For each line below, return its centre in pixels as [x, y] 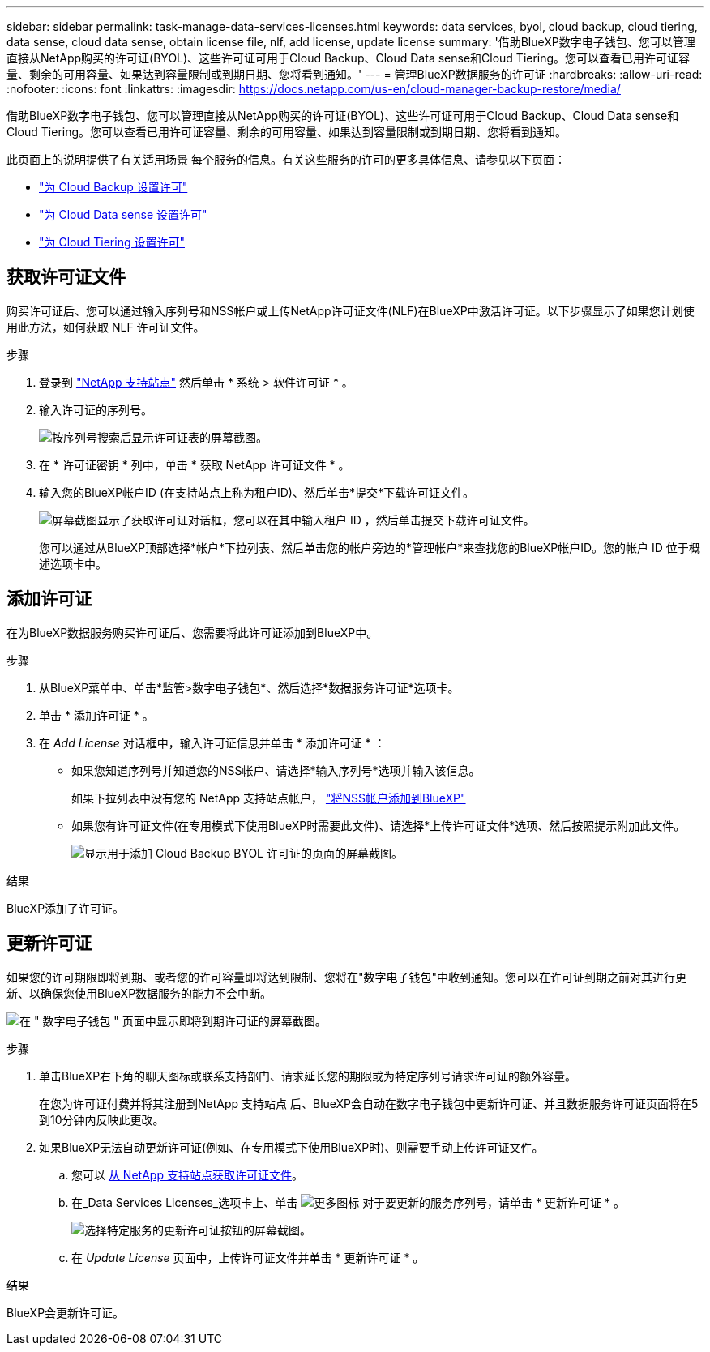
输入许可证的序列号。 [96, 409]
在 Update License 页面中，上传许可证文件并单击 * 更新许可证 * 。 [248, 1257]
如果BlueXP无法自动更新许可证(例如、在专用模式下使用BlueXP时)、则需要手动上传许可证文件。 [291, 1147]
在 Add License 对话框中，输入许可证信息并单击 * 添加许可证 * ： [212, 742]
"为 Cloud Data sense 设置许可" [123, 214]
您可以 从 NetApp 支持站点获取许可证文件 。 [187, 1174]
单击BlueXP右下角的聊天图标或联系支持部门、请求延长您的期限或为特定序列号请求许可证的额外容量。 [308, 1076]
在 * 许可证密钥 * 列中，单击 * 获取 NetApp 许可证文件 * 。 [195, 464]
